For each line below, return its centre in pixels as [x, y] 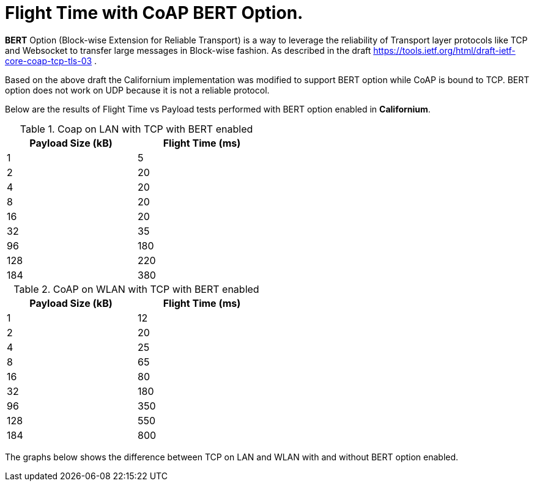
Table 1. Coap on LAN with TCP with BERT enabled [136, 129]
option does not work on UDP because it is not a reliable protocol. [137, 90]
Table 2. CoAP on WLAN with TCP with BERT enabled [136, 289]
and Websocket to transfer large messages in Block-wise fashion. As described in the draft [188, 50]
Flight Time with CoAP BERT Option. [154, 13]
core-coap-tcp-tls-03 [49, 61]
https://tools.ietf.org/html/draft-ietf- [444, 50]
